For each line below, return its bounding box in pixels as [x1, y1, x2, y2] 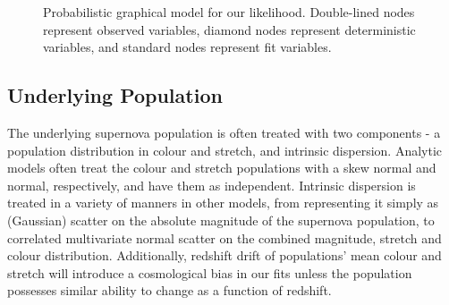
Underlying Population [7, 81, 223, 109]
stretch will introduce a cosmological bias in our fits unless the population [7, 263, 412, 282]
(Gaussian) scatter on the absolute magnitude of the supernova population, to [7, 210, 435, 229]
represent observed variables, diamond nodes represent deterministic [43, 20, 416, 38]
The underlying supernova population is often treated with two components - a [7, 123, 441, 141]
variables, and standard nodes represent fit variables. [43, 38, 332, 56]
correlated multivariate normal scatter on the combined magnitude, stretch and [7, 228, 442, 247]
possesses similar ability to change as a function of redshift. [7, 281, 332, 300]
